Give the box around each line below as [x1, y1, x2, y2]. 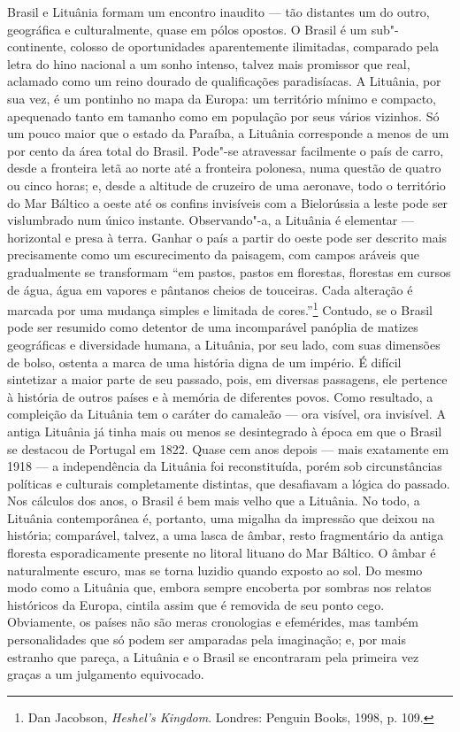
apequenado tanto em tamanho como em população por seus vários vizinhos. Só [7, 106, 440, 125]
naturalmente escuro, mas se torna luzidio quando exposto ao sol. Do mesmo [7, 560, 423, 579]
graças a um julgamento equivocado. [7, 665, 204, 683]
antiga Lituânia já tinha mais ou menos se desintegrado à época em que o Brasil [7, 421, 442, 440]
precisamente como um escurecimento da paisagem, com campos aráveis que [7, 245, 419, 264]
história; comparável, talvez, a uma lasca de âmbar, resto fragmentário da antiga [7, 526, 444, 544]
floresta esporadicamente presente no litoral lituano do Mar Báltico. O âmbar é [7, 543, 436, 562]
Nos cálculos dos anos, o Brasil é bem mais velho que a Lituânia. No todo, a [7, 491, 420, 510]
